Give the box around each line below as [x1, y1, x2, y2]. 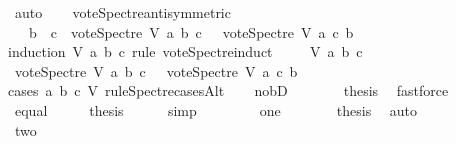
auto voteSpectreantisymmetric [14, 2, 231, 22]
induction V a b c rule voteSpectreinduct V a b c [8, 41, 363, 62]
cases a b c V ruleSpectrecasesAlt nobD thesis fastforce [8, 80, 449, 101]
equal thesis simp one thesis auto [14, 99, 418, 120]
